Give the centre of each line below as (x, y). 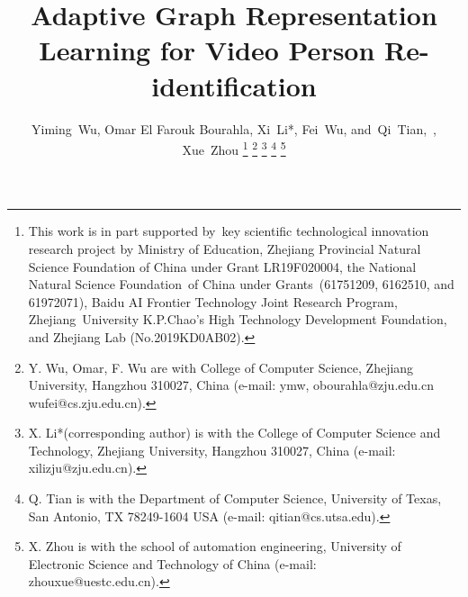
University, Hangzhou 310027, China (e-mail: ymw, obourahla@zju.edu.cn (231, 385)
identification (234, 85)
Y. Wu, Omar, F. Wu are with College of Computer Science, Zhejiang (221, 367)
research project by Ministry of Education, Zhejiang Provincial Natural (225, 248)
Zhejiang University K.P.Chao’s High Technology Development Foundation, (238, 319)
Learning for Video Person (207, 50)
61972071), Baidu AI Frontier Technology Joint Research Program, (213, 301)
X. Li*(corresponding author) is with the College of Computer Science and (234, 433)
